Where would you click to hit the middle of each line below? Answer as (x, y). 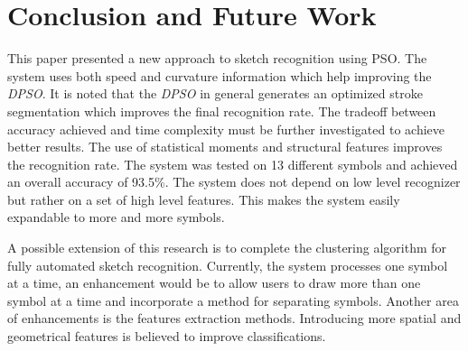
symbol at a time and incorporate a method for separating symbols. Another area (233, 300)
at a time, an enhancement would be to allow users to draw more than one (214, 283)
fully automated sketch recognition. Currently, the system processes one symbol (228, 265)
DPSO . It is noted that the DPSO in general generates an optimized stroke (215, 93)
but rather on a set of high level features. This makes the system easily (204, 199)
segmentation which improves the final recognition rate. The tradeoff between (222, 111)
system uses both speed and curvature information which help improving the (220, 75)
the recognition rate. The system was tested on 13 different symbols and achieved (233, 164)
